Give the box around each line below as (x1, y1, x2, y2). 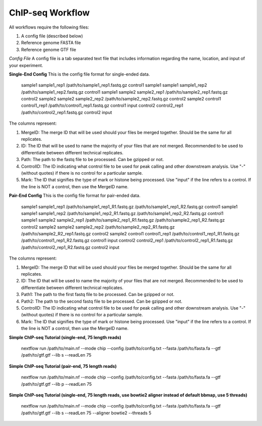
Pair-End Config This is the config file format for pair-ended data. (9, 193, 141, 198)
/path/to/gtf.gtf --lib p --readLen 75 (21, 381, 92, 387)
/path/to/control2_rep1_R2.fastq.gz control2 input (21, 244, 120, 250)
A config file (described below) (21, 33, 83, 39)
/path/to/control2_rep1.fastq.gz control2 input (21, 109, 113, 115)
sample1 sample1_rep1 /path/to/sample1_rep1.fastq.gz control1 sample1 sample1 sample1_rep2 (21, 82, 207, 88)
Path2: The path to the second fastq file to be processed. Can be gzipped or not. (21, 298, 183, 304)
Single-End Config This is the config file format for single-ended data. (9, 71, 150, 77)
